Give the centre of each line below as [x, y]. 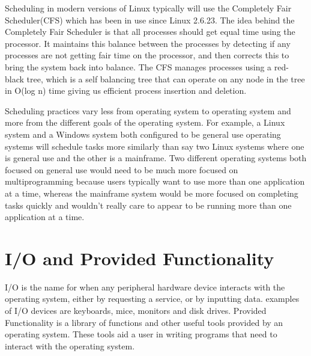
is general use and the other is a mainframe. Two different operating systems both [156, 158]
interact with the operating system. [70, 345]
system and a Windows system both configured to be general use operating [143, 134]
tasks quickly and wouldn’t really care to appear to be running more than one [148, 205]
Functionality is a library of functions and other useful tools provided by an [144, 322]
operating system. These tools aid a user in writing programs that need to [141, 334]
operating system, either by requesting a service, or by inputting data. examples [152, 299]
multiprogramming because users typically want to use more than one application [155, 181]
